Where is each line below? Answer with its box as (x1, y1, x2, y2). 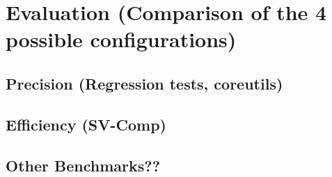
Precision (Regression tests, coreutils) (6, 72, 283, 94)
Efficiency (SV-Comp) (6, 113, 166, 135)
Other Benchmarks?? (6, 154, 161, 176)
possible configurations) (6, 25, 237, 53)
